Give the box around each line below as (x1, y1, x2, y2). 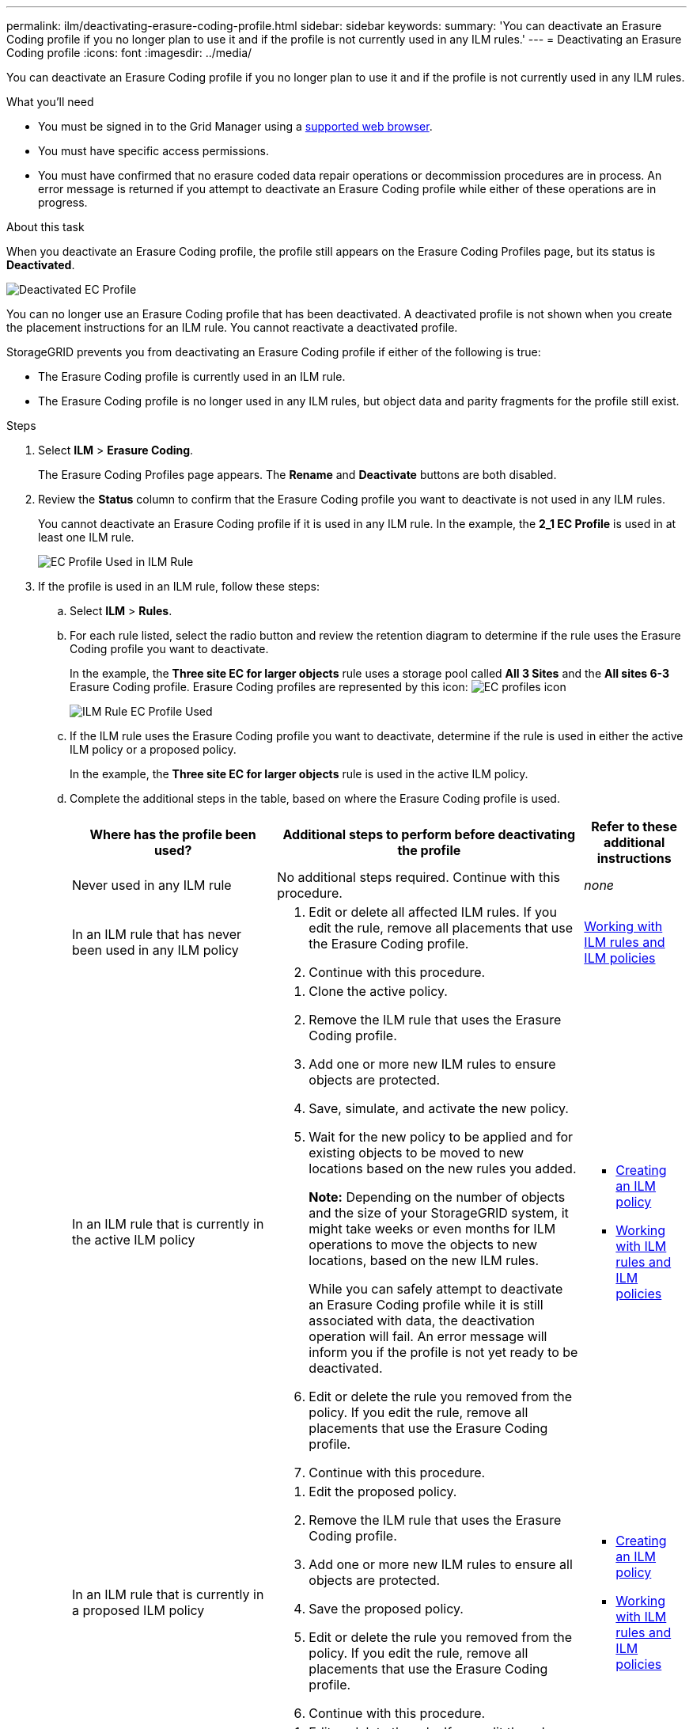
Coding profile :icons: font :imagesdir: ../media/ (6, 46, 252, 59)
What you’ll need (6, 95, 94, 108)
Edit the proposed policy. (309, 1484, 457, 1499)
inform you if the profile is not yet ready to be (309, 1344, 578, 1360)
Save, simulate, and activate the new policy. (309, 1100, 569, 1116)
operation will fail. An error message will (309, 1328, 547, 1344)
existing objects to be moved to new (309, 1145, 524, 1161)
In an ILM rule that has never (72, 926, 241, 942)
